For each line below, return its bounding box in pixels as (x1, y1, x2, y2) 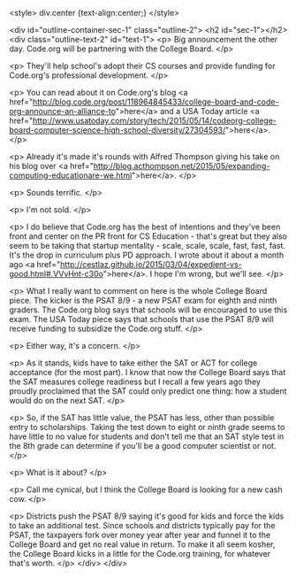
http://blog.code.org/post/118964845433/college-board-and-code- (32, 96, 279, 107)
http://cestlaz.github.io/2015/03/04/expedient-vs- (60, 259, 243, 269)
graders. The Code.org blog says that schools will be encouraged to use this (9, 304, 288, 315)
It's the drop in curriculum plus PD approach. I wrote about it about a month (9, 250, 285, 260)
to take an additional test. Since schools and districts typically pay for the (9, 520, 276, 530)
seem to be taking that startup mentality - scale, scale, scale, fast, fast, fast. (9, 241, 285, 250)
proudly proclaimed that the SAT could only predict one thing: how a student (9, 386, 287, 396)
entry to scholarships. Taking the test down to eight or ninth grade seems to (9, 422, 285, 432)
